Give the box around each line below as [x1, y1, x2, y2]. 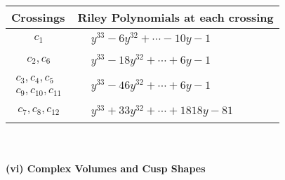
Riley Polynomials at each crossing [77, 9, 274, 25]
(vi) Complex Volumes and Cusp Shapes [6, 160, 206, 175]
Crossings [11, 9, 65, 25]
